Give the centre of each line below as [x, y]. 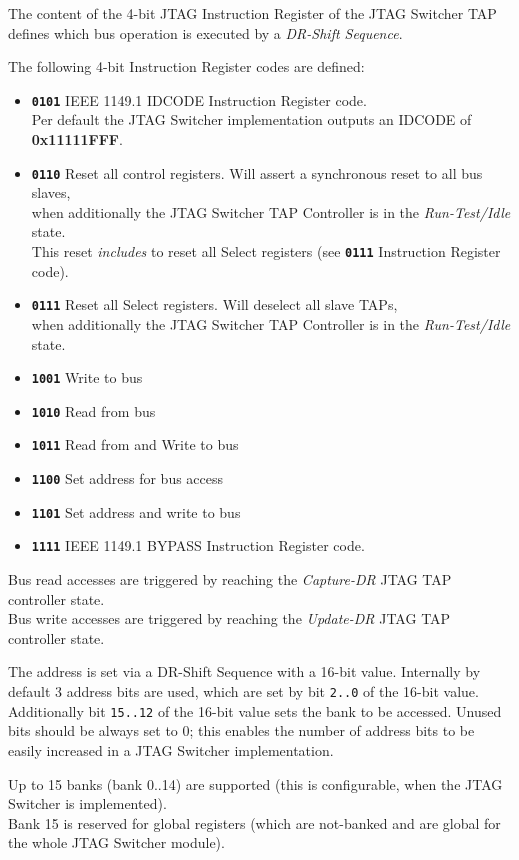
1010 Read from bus [93, 410]
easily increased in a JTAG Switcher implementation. [171, 749]
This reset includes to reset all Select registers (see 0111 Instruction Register [266, 251]
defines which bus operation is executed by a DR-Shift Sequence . [205, 32]
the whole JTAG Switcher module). [116, 842]
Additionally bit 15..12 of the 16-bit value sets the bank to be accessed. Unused [255, 710]
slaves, [51, 192]
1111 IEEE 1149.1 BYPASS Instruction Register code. [198, 545]
